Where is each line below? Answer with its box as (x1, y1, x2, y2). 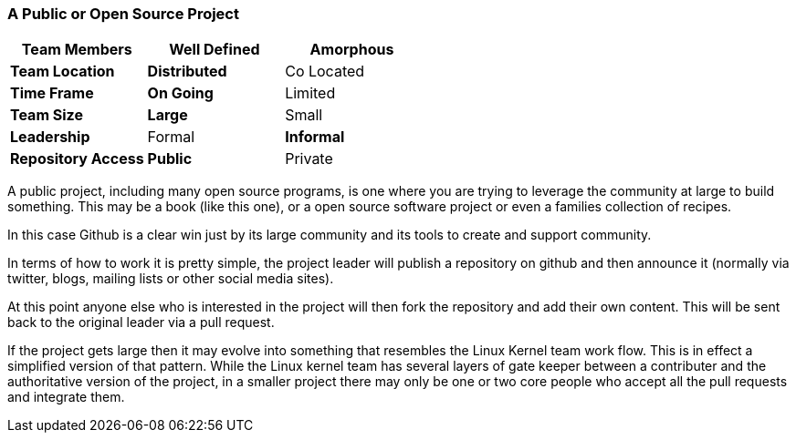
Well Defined (169, 40, 260, 59)
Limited (285, 84, 336, 103)
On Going (147, 84, 214, 103)
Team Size (10, 106, 83, 125)
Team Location (10, 62, 115, 81)
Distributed (147, 62, 227, 81)
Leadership (10, 128, 90, 147)
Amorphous (309, 40, 394, 59)
